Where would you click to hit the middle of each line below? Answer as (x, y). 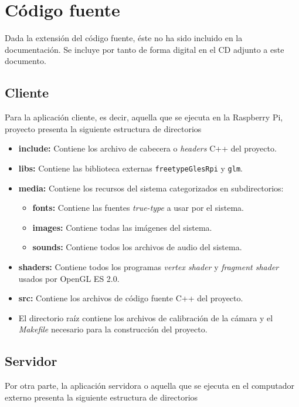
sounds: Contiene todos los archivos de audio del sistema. (137, 247)
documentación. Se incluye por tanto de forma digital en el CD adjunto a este (145, 49)
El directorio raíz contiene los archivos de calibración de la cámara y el (146, 317)
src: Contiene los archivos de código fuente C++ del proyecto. (131, 298)
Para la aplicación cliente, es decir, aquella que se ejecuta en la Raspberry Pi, (144, 117)
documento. (26, 61)
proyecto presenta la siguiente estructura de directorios (103, 128)
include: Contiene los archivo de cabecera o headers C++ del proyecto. (147, 148)
